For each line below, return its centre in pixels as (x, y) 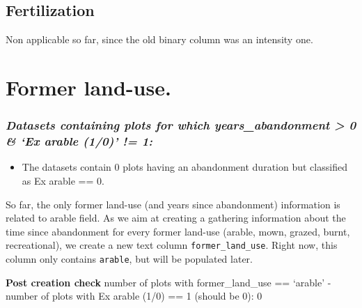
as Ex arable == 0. (63, 180)
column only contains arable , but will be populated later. (129, 258)
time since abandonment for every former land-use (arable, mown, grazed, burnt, (178, 231)
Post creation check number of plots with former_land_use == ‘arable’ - (168, 282)
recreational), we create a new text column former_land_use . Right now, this (172, 245)
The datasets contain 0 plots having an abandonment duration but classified (184, 167)
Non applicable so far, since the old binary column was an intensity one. (159, 39)
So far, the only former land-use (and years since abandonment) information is (173, 204)
